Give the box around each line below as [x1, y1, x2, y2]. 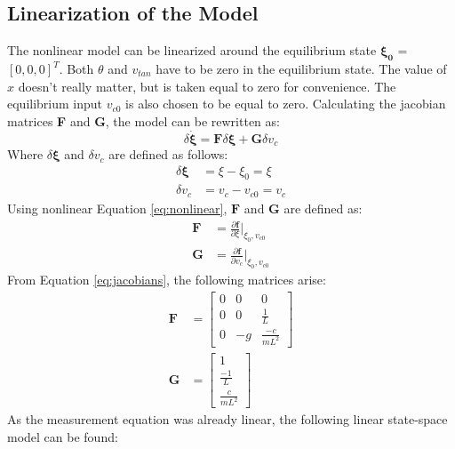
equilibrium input [7, 94, 103, 113]
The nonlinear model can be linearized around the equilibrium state [7, 41, 377, 60]
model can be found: [7, 428, 118, 446]
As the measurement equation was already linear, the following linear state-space [7, 410, 448, 429]
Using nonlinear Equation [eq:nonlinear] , [7, 198, 227, 217]
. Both [59, 60, 94, 77]
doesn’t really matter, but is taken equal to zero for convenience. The [18, 76, 396, 95]
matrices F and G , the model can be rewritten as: [7, 111, 280, 130]
